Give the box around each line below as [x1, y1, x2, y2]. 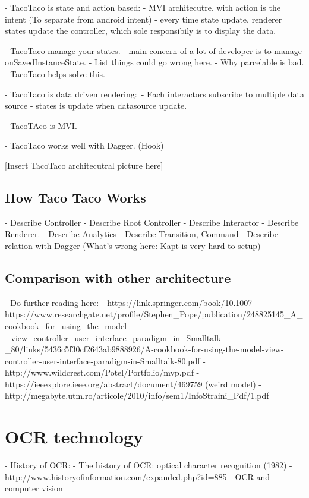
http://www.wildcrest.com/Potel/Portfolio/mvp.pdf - [5, 366, 200, 379]
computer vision [5, 482, 63, 494]
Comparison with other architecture [5, 268, 231, 286]
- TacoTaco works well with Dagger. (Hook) [5, 139, 164, 152]
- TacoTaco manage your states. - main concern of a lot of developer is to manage [5, 44, 302, 56]
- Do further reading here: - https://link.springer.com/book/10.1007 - [5, 296, 258, 308]
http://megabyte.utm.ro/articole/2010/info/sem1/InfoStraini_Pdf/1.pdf [5, 389, 269, 402]
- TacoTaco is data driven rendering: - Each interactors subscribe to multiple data [5, 87, 304, 100]
